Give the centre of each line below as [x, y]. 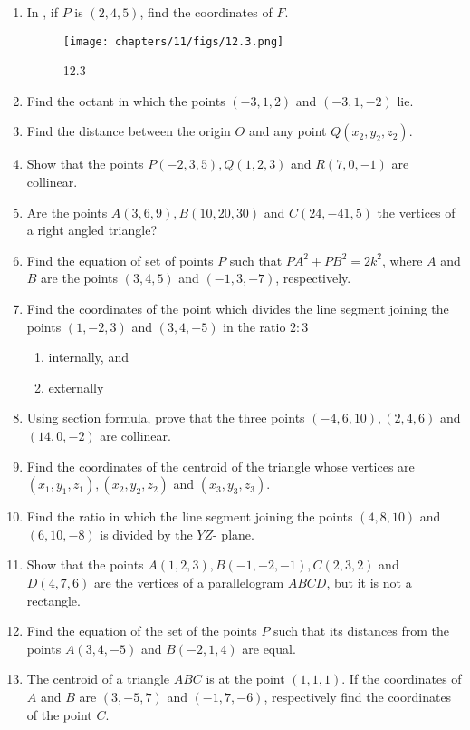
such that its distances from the [362, 631]
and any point [288, 131]
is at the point [245, 679]
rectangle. [53, 600]
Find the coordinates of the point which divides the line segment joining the [238, 308]
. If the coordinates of [402, 679]
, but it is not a [369, 582]
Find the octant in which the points [126, 100]
